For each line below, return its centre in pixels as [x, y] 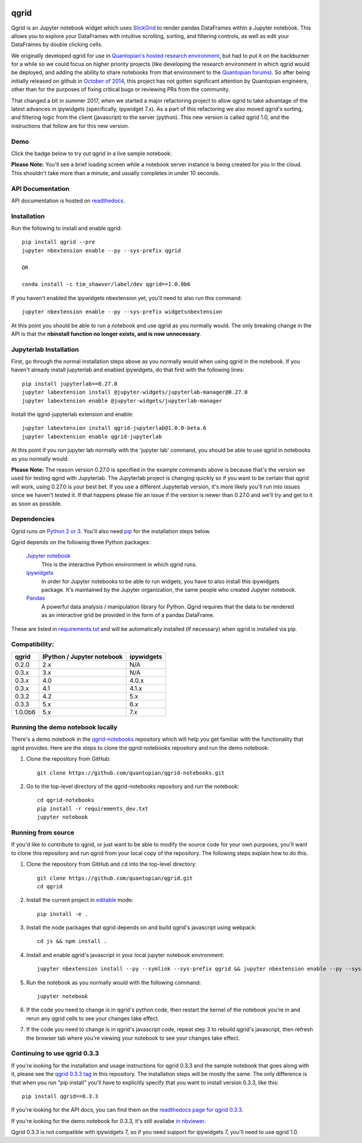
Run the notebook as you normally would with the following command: [114, 982]
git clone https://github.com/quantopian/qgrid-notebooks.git [131, 773]
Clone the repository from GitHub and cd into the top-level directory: [112, 864]
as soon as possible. [37, 504]
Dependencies [33, 519]
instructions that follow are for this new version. [70, 126]
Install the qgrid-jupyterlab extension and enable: [72, 414]
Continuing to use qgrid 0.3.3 [55, 1054]
